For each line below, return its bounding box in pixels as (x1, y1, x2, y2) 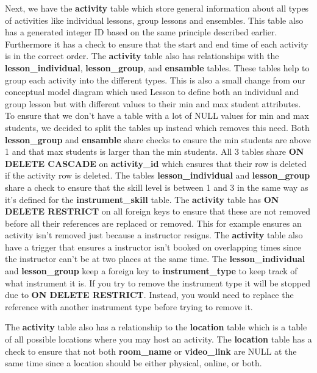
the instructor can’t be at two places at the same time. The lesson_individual (5, 252, 305, 265)
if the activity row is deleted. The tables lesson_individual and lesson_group (5, 169, 310, 182)
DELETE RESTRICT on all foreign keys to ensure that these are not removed (5, 205, 311, 218)
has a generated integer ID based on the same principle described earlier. (5, 26, 277, 38)
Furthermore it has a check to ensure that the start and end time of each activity (5, 37, 308, 50)
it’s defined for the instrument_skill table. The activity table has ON (5, 193, 279, 205)
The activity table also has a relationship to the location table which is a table (5, 321, 307, 333)
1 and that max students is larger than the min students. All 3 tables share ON (5, 145, 304, 158)
